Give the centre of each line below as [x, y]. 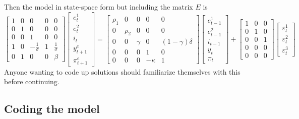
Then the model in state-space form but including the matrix [99, 7]
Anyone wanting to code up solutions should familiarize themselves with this [122, 71]
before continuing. [32, 81]
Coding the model [52, 109]
